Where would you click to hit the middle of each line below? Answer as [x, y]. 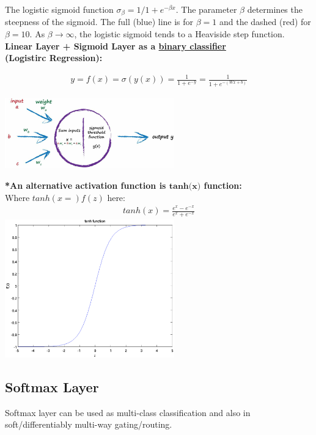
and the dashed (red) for [265, 22]
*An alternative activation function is [86, 185]
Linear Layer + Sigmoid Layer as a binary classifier [116, 46]
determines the [275, 9]
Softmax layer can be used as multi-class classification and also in [128, 412]
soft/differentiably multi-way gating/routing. [89, 424]
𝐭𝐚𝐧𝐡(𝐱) [185, 186]
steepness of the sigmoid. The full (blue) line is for [99, 22]
